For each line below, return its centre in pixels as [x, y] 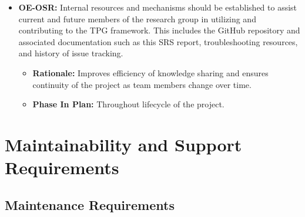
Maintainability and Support [123, 144]
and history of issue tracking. [71, 53]
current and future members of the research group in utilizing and [137, 18]
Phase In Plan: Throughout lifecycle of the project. [128, 104]
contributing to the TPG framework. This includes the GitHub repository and [159, 30]
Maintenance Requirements [90, 204]
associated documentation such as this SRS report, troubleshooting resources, [158, 41]
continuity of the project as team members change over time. [142, 84]
